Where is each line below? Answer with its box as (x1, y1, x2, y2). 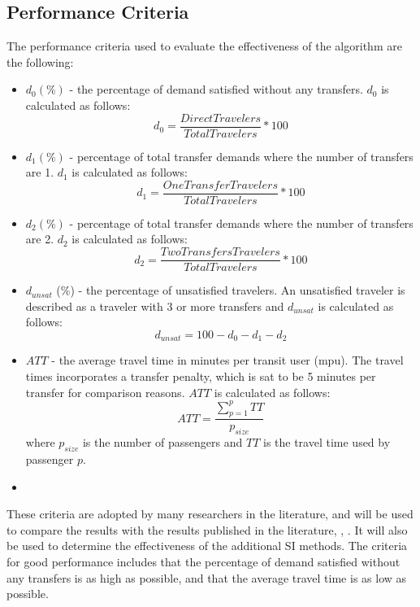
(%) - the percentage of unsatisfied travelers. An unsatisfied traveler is (56, 282, 405, 299)
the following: (6, 53, 74, 70)
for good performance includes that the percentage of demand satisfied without (6, 553, 401, 570)
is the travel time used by (262, 434, 391, 451)
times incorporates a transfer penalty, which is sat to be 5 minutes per (25, 367, 376, 384)
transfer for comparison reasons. (25, 383, 185, 400)
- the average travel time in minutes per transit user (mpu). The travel (51, 352, 404, 369)
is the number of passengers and (82, 434, 243, 451)
